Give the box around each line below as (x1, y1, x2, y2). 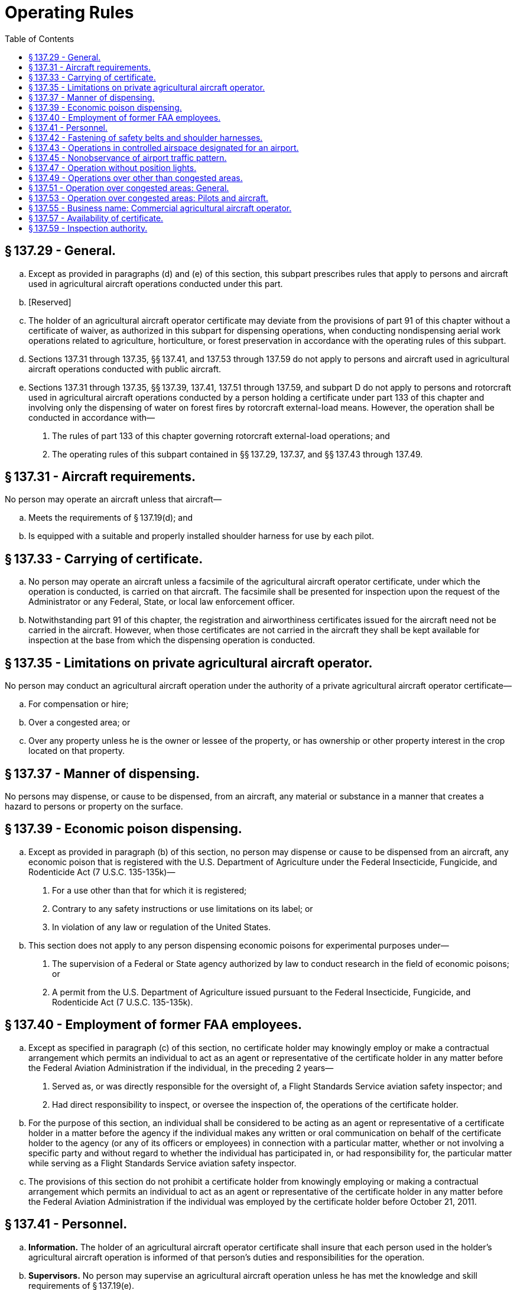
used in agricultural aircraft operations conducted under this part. (28, 278, 283, 289)
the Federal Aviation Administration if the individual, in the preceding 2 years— (28, 1062, 334, 1073)
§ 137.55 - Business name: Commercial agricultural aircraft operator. (28, 202, 292, 213)
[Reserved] (28, 296, 71, 307)
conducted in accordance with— (28, 412, 155, 423)
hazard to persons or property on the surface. (5, 801, 183, 811)
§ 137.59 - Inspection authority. (28, 222, 148, 233)
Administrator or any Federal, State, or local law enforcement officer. (28, 596, 295, 607)
